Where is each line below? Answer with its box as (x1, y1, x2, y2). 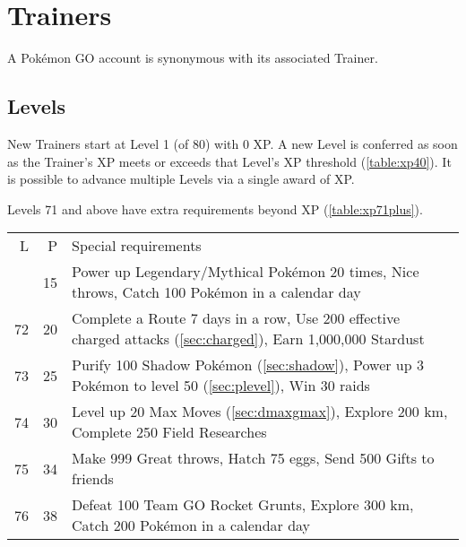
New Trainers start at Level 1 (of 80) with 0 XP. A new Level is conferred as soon (7, 134, 458, 152)
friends (72, 468, 114, 490)
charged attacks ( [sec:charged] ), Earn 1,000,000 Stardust (72, 328, 425, 350)
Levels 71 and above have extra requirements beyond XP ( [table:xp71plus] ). (7, 199, 423, 218)
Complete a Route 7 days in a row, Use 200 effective (72, 308, 401, 329)
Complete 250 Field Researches (72, 421, 267, 443)
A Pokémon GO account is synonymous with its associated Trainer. (7, 48, 378, 67)
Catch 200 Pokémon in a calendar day (72, 515, 311, 536)
